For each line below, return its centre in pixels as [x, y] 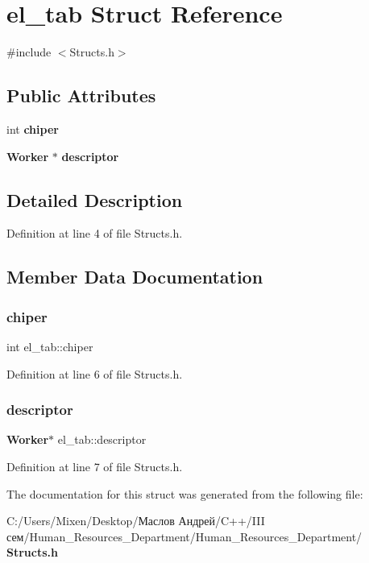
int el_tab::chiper [50, 346]
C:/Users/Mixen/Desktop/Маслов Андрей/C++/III [136, 521]
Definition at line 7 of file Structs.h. [95, 466]
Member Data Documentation [135, 277]
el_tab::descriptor [102, 439]
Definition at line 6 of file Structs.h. [95, 373]
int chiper [33, 128]
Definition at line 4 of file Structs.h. [95, 233]
